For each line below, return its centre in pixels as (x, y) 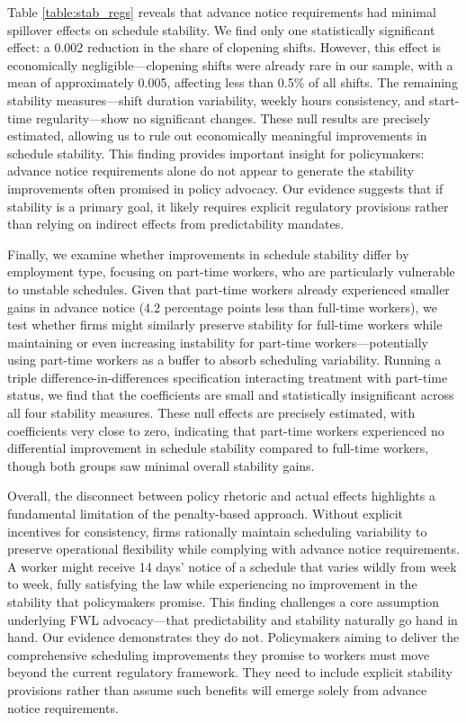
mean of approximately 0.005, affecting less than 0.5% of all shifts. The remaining (233, 82)
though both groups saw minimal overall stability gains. (161, 465)
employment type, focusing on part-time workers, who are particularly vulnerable (231, 271)
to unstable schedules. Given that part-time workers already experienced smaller (229, 289)
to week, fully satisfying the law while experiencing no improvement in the (212, 584)
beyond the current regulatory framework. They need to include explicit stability (230, 672)
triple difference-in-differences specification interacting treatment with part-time (228, 377)
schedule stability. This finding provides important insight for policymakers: (216, 153)
